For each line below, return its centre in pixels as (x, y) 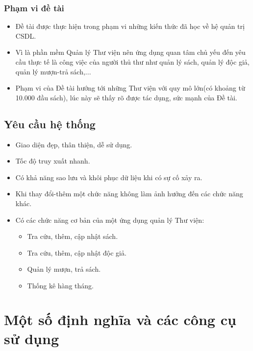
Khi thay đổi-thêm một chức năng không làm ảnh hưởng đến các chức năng (129, 194)
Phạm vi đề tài (34, 8)
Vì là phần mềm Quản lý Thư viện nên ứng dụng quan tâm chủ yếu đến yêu (130, 52)
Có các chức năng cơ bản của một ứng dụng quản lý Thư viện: (110, 220)
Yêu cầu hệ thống (50, 124)
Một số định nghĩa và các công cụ (120, 319)
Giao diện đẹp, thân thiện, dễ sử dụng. (74, 144)
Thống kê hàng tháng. (60, 285)
